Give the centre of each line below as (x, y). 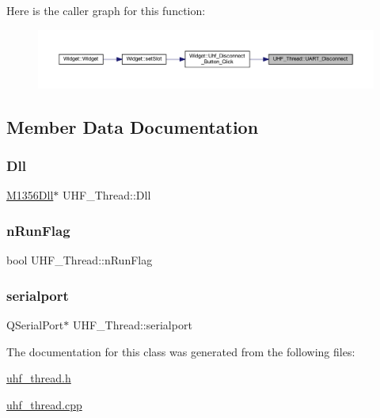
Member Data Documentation (133, 126)
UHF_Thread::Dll (106, 195)
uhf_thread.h (39, 378)
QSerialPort (35, 324)
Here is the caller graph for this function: (106, 10)
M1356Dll (30, 195)
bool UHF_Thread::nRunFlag (80, 260)
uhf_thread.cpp (44, 404)
